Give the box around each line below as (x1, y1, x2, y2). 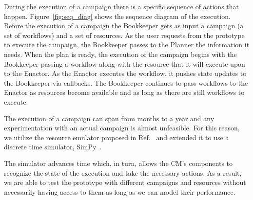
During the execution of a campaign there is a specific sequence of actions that (4, 1, 239, 11)
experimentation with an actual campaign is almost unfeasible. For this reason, (4, 123, 240, 133)
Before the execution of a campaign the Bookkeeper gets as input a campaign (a (4, 20, 244, 31)
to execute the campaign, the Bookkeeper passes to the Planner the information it (4, 39, 250, 50)
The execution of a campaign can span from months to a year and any (4, 113, 214, 123)
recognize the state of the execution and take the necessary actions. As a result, (4, 167, 242, 178)
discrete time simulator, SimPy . (4, 142, 102, 152)
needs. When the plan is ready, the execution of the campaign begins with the (4, 49, 237, 59)
